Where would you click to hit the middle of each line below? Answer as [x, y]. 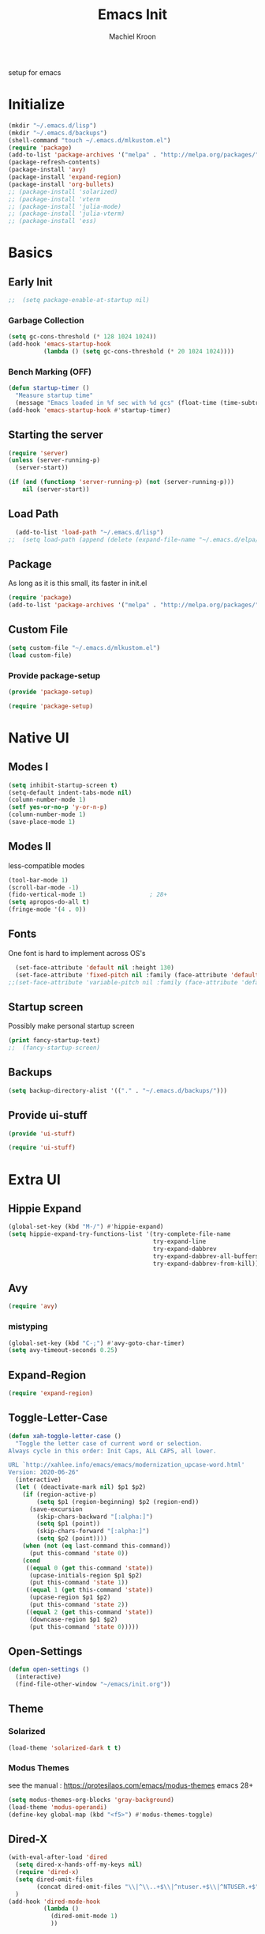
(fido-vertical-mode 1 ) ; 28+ [88, 895]
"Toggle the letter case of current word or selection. [109, 1443]
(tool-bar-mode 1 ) [38, 880]
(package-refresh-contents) [54, 162]
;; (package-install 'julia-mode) [65, 206]
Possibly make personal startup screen [71, 1026]
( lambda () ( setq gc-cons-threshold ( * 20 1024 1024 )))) [139, 352]
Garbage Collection [46, 320]
